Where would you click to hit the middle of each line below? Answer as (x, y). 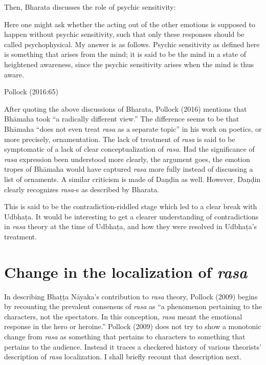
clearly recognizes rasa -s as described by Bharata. (82, 189)
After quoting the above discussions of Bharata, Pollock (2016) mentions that (126, 108)
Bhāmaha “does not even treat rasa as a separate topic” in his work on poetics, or (133, 128)
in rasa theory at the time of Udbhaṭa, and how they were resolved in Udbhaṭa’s (131, 226)
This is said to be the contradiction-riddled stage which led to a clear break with (131, 206)
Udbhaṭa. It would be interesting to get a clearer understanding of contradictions (131, 216)
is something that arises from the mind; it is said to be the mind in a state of (125, 54)
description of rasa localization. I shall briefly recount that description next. (123, 357)
